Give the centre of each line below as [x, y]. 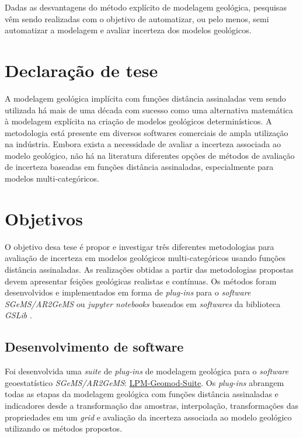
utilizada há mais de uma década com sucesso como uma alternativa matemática [149, 109]
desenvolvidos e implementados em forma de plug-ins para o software [128, 292]
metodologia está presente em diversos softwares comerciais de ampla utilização [147, 132]
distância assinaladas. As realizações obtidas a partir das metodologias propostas [149, 269]
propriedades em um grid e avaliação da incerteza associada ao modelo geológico [148, 417]
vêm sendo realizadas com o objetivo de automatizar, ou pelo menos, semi [137, 18]
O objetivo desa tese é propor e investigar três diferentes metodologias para [140, 246]
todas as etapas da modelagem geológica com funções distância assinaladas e [142, 394]
